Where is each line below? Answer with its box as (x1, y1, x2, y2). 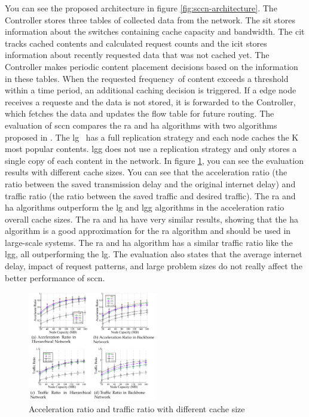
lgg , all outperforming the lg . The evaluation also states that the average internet (5, 248, 302, 260)
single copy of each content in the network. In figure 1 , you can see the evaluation (5, 154, 304, 166)
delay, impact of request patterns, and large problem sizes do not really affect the (5, 260, 302, 272)
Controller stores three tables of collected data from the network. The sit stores (5, 13, 296, 26)
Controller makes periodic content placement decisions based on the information (5, 60, 298, 72)
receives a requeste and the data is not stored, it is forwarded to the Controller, (5, 95, 296, 108)
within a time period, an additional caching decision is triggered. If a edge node (5, 84, 296, 96)
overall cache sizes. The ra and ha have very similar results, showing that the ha (5, 212, 299, 225)
